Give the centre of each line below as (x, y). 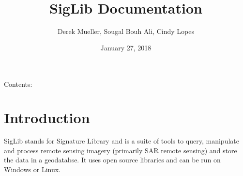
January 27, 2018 (126, 47)
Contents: (18, 84)
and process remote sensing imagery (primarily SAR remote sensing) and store (121, 150)
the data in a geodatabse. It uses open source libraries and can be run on (112, 160)
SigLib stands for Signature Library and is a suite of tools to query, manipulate (121, 141)
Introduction (47, 118)
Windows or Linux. (32, 169)
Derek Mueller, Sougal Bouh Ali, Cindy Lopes (126, 31)
